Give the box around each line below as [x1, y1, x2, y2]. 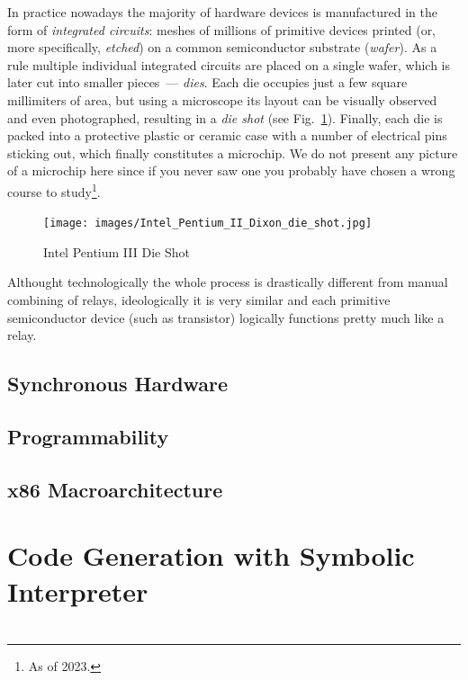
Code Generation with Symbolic [7, 537, 415, 574]
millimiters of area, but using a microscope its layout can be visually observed [7, 90, 437, 109]
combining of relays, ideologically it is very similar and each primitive [7, 291, 391, 309]
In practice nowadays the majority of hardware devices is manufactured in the [7, 3, 437, 21]
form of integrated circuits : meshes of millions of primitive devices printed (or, [7, 20, 436, 39]
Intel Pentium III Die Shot [43, 242, 190, 261]
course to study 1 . [7, 179, 101, 201]
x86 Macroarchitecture [7, 475, 223, 503]
